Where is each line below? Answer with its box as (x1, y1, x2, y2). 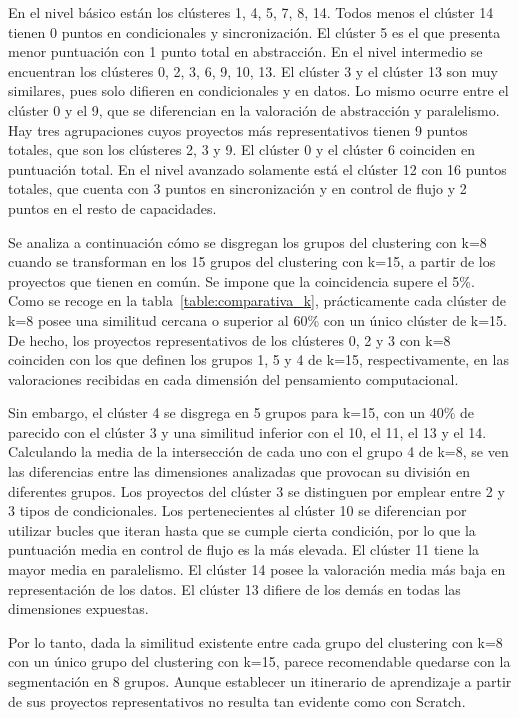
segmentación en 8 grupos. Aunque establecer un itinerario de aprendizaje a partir (8, 671, 512, 691)
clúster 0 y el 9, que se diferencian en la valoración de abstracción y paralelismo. (8, 99, 500, 120)
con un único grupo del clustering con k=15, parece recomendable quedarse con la (8, 651, 511, 672)
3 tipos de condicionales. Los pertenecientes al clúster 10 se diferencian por (8, 500, 467, 521)
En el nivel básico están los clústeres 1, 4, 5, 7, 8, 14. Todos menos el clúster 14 (8, 2, 494, 22)
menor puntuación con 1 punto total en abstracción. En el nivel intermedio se (8, 41, 483, 62)
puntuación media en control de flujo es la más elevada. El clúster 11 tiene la (8, 539, 480, 560)
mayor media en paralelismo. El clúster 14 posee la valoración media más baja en (8, 559, 506, 580)
